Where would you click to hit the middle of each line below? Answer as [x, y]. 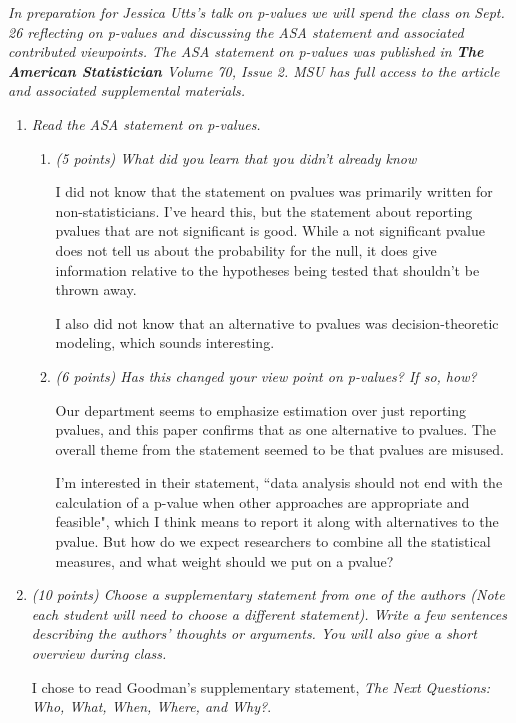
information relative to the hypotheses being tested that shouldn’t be [267, 269]
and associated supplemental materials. [127, 90]
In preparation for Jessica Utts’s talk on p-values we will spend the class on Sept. [256, 12]
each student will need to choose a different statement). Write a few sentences [269, 613]
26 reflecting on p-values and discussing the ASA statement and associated [236, 31]
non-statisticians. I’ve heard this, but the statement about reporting [264, 210]
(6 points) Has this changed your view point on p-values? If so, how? [266, 375]
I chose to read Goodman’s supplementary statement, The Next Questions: [261, 686]
